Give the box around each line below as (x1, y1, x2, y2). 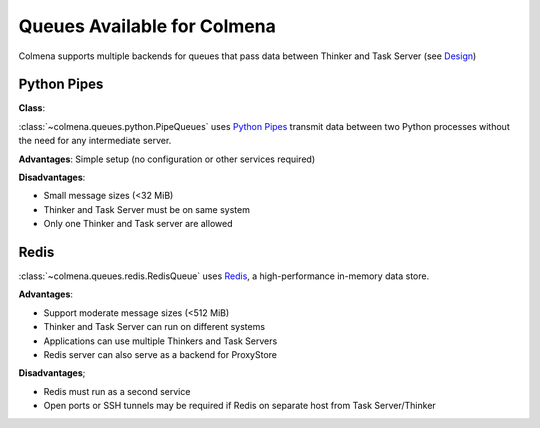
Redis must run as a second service (43, 385, 191, 397)
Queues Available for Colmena (18, 15, 277, 37)
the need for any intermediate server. (18, 135, 172, 147)
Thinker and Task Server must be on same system (43, 203, 250, 215)
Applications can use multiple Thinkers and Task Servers (43, 335, 278, 347)
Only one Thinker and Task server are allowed (43, 218, 233, 230)
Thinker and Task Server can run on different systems (43, 321, 265, 333)
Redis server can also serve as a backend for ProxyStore (43, 349, 278, 361)
